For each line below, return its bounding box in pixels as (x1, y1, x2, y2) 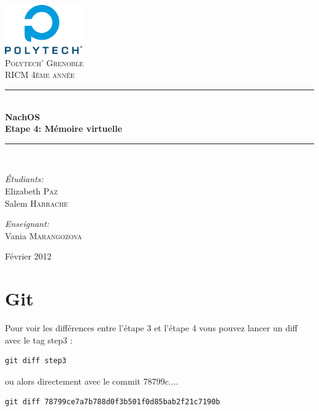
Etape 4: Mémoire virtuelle (5, 122, 123, 135)
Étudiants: (5, 172, 44, 185)
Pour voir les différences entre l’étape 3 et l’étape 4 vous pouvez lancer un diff (5, 321, 298, 334)
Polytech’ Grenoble (5, 56, 84, 69)
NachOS (5, 110, 40, 123)
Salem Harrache (5, 196, 68, 209)
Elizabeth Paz (5, 184, 58, 197)
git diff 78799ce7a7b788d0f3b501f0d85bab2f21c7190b (5, 398, 220, 407)
